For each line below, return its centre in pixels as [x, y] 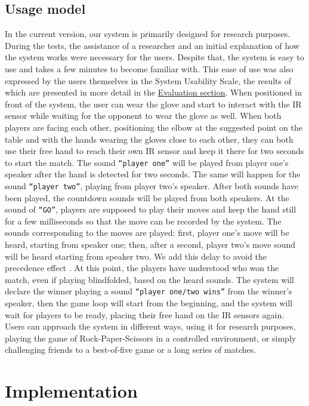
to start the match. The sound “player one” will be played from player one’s [147, 162]
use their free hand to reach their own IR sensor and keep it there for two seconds [154, 151]
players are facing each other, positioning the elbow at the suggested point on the [154, 127]
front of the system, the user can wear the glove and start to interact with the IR [153, 104]
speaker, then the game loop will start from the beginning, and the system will [149, 303]
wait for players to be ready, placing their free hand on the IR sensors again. [145, 314]
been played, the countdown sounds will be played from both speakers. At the [147, 197]
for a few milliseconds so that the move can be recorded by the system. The [143, 221]
